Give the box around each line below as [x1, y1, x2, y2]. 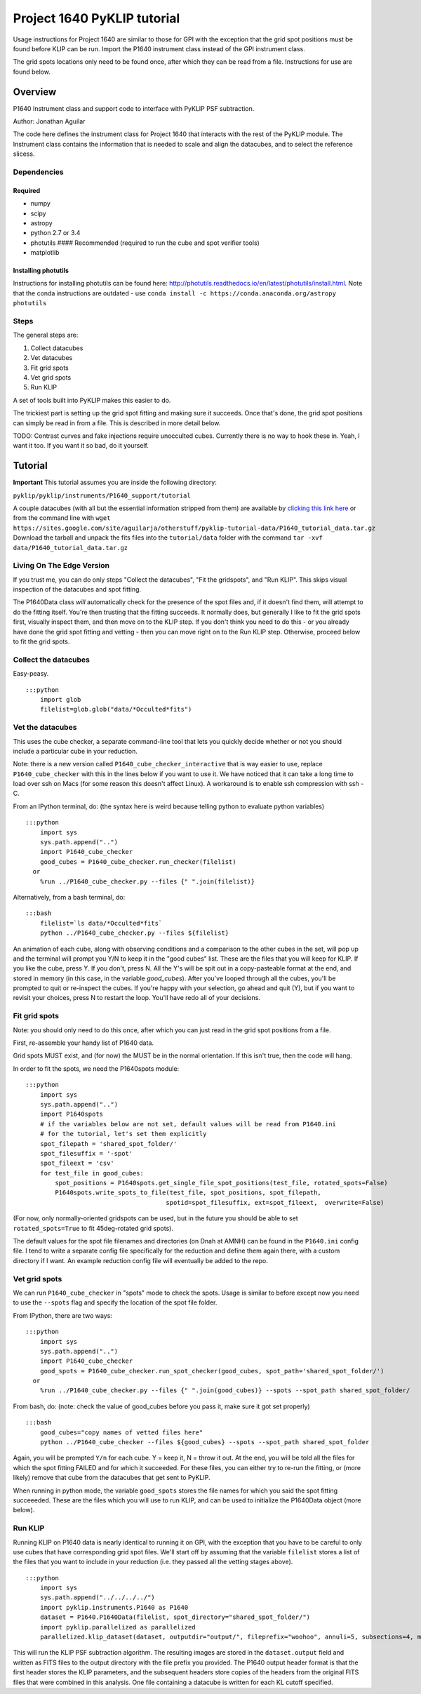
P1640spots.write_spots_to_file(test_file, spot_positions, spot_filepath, [55, 1189, 322, 1196]
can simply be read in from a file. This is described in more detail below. [13, 418, 221, 427]
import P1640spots [39, 1110, 104, 1119]
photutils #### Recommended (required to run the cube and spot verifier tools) [30, 239, 260, 247]
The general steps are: [13, 331, 79, 340]
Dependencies [13, 167, 65, 177]
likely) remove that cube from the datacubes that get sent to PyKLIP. [13, 1474, 210, 1482]
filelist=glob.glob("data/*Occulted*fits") [39, 705, 192, 714]
